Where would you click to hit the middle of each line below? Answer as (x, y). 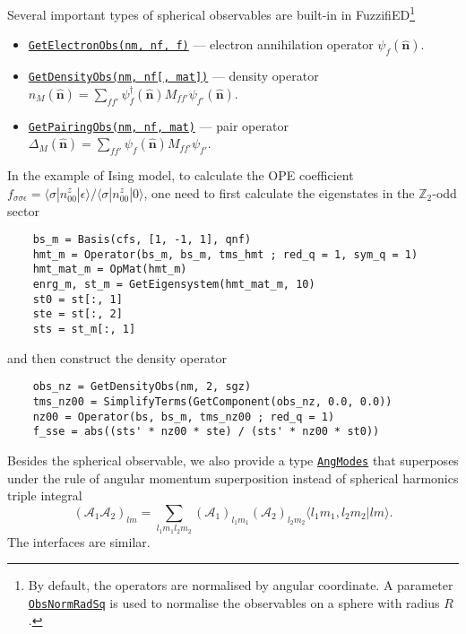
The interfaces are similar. (79, 541)
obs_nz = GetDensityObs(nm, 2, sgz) (142, 387)
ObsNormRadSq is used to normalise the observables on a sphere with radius (234, 602)
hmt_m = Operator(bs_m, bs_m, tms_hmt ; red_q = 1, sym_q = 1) (225, 254)
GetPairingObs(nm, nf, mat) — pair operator (158, 125)
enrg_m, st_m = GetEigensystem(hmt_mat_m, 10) (174, 285)
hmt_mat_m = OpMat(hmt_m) (110, 269)
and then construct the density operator (117, 357)
